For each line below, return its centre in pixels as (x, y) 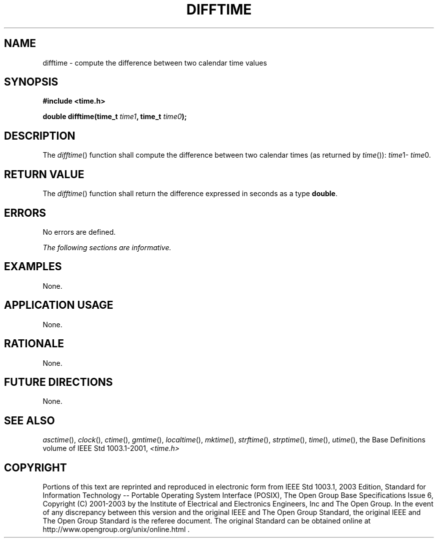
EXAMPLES (33, 267)
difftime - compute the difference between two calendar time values (155, 63)
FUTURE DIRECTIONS (58, 382)
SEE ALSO (29, 420)
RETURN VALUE (44, 174)
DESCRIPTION (40, 136)
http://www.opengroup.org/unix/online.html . (116, 529)
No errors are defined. (79, 232)
